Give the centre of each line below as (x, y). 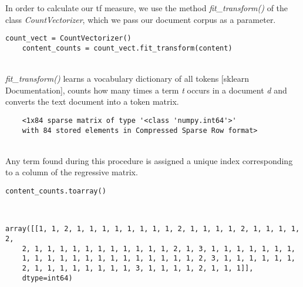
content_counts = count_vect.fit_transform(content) (127, 48)
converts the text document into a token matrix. (92, 101)
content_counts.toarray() (56, 191)
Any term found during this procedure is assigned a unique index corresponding (149, 160)
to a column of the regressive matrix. (72, 172)
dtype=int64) (47, 278)
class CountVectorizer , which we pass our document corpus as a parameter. (141, 19)
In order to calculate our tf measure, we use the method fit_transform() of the (147, 8)
